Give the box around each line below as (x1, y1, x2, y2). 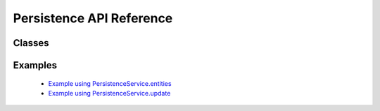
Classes (13, 37, 49, 49)
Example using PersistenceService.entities (48, 79, 172, 87)
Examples (13, 59, 58, 71)
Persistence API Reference (13, 10, 173, 26)
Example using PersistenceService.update (48, 89, 171, 97)
